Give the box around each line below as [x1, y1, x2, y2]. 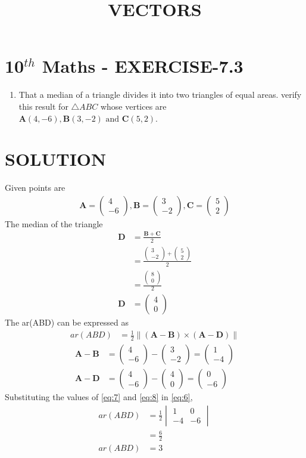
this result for [18, 100, 68, 112]
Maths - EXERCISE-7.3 [42, 54, 243, 78]
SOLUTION [5, 147, 107, 171]
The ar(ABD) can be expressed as [5, 315, 129, 328]
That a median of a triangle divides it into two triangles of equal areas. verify [18, 88, 302, 101]
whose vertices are [100, 100, 167, 112]
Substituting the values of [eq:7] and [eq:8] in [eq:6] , [5, 391, 193, 403]
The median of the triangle [5, 217, 103, 230]
